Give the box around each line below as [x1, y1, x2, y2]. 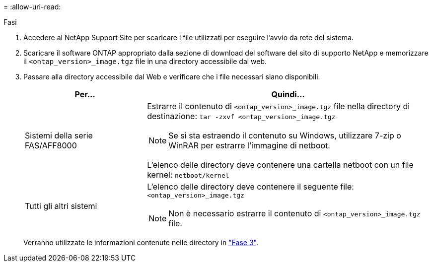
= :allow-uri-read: [3, 2, 61, 11]
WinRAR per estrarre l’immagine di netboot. [168, 140, 330, 150]
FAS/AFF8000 [25, 140, 77, 150]
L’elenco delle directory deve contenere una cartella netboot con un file [147, 160, 414, 170]
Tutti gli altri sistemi [25, 200, 97, 211]
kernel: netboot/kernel [147, 170, 229, 180]
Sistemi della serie [25, 131, 93, 140]
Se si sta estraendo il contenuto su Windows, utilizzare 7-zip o [168, 131, 401, 140]
